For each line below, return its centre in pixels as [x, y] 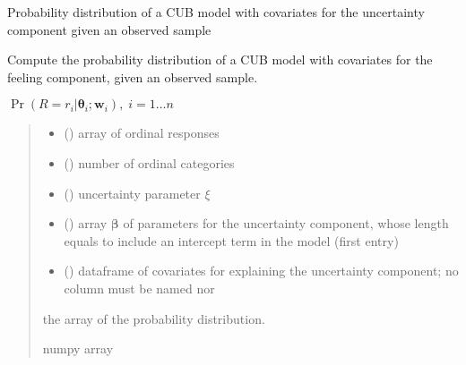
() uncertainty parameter [132, 193]
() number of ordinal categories [149, 162]
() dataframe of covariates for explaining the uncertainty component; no [261, 271]
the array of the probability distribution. [154, 318]
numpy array [78, 348]
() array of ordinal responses [142, 133]
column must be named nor [139, 288]
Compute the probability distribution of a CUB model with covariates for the [220, 59]
